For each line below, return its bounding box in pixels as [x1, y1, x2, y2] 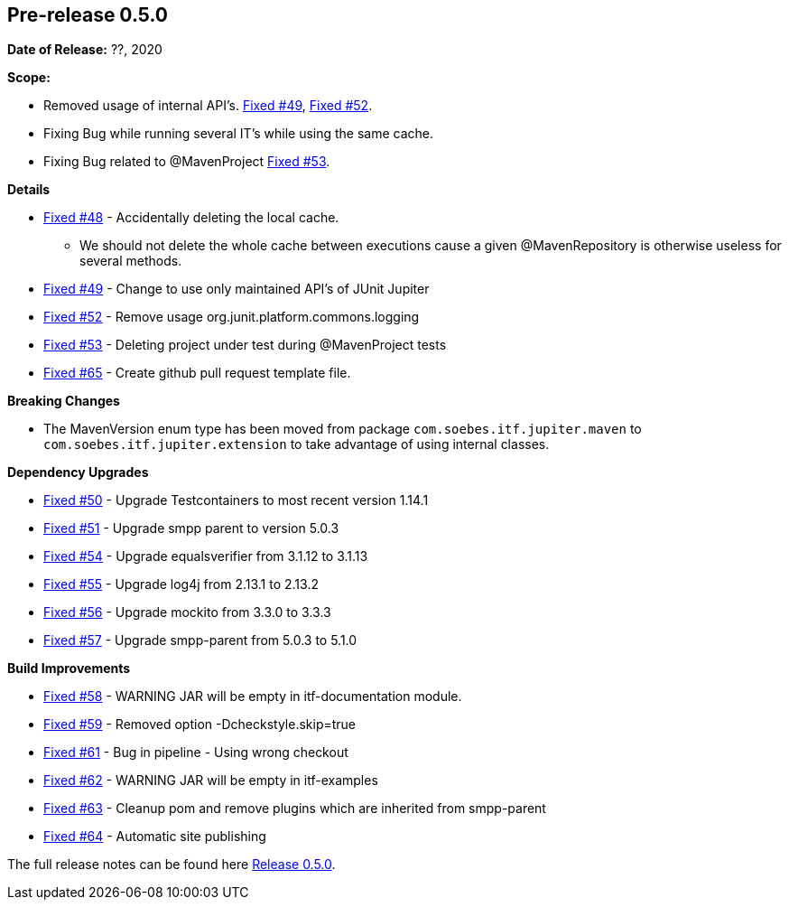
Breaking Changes [7, 393, 120, 409]
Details [7, 182, 51, 198]
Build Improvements [7, 660, 131, 677]
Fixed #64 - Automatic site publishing [43, 828, 266, 845]
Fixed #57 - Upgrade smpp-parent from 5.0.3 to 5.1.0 [43, 632, 357, 649]
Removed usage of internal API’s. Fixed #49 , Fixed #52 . [43, 98, 373, 114]
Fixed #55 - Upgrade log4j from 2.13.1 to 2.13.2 [43, 576, 319, 593]
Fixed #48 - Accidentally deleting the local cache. [43, 210, 339, 226]
